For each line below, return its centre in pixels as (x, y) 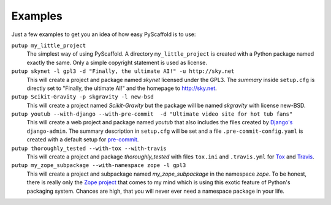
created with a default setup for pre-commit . (83, 140)
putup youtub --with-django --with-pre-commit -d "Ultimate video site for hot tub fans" (152, 114)
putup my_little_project (48, 45)
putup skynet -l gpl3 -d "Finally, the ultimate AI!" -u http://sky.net (123, 71)
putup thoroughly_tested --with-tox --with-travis (89, 148)
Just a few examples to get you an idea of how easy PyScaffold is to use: (104, 34)
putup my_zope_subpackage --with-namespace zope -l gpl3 (99, 166)
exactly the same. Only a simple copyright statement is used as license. (117, 62)
